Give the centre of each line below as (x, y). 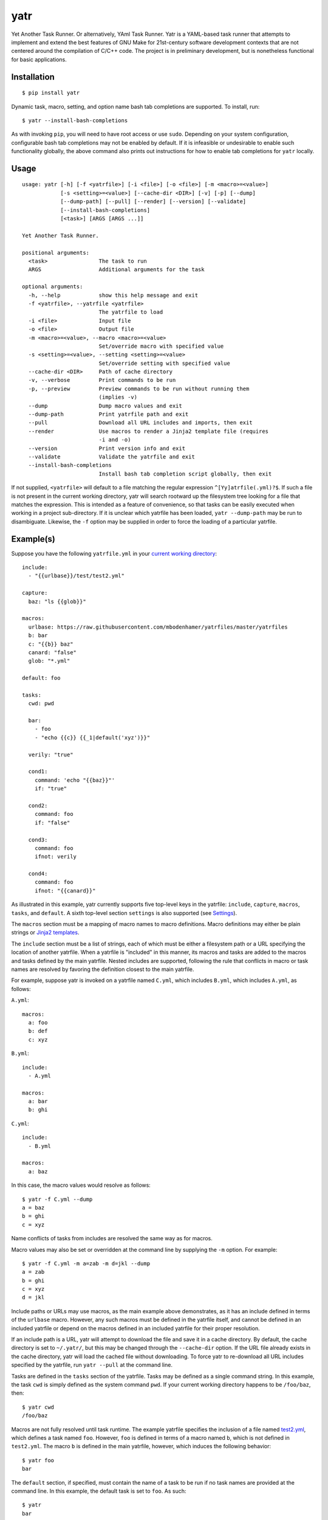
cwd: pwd (41, 703)
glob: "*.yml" (49, 661)
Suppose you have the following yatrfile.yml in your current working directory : (114, 553)
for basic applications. (39, 59)
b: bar (38, 636)
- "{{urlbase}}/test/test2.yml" (76, 576)
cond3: (38, 840)
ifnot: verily (56, 857)
